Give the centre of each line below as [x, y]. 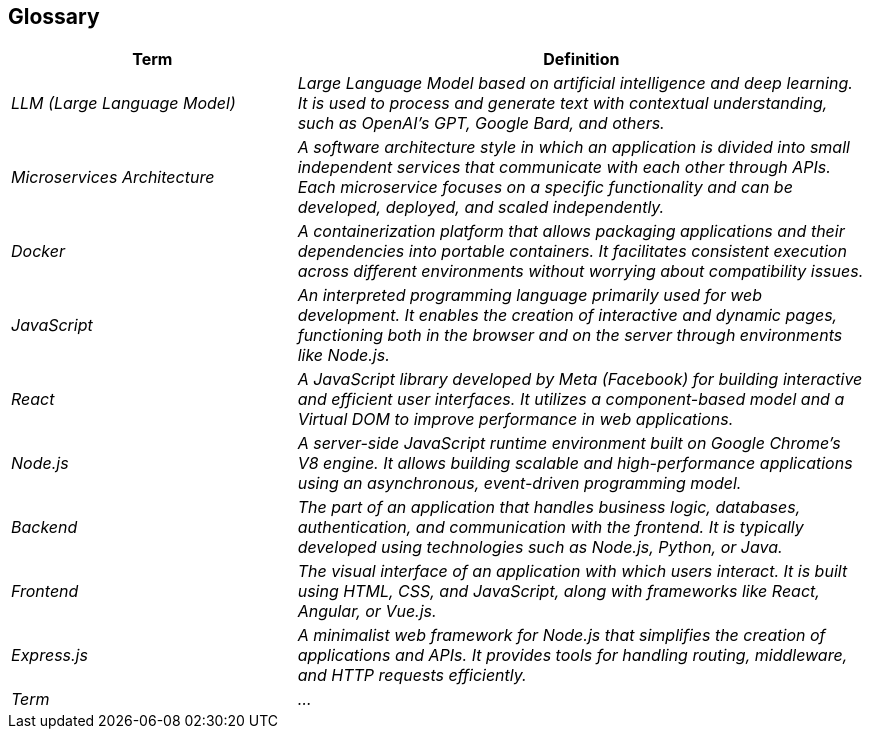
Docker [38, 251]
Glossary [54, 16]
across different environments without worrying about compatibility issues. [580, 271]
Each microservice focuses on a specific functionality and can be [545, 187]
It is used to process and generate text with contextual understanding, [562, 103]
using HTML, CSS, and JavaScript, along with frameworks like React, [558, 591]
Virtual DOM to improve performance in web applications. [515, 419]
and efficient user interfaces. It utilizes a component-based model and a [571, 399]
